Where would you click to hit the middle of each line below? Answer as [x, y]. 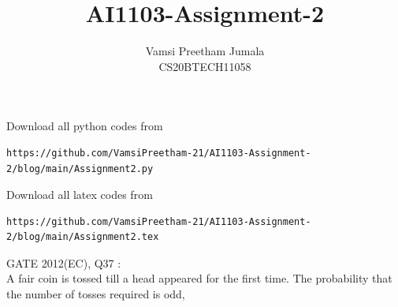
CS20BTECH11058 [205, 66]
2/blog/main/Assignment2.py [80, 168]
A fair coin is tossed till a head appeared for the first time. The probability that [199, 278]
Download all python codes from [85, 126]
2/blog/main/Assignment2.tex [83, 237]
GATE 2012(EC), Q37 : [64, 262]
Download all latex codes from [80, 195]
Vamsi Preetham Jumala [205, 51]
